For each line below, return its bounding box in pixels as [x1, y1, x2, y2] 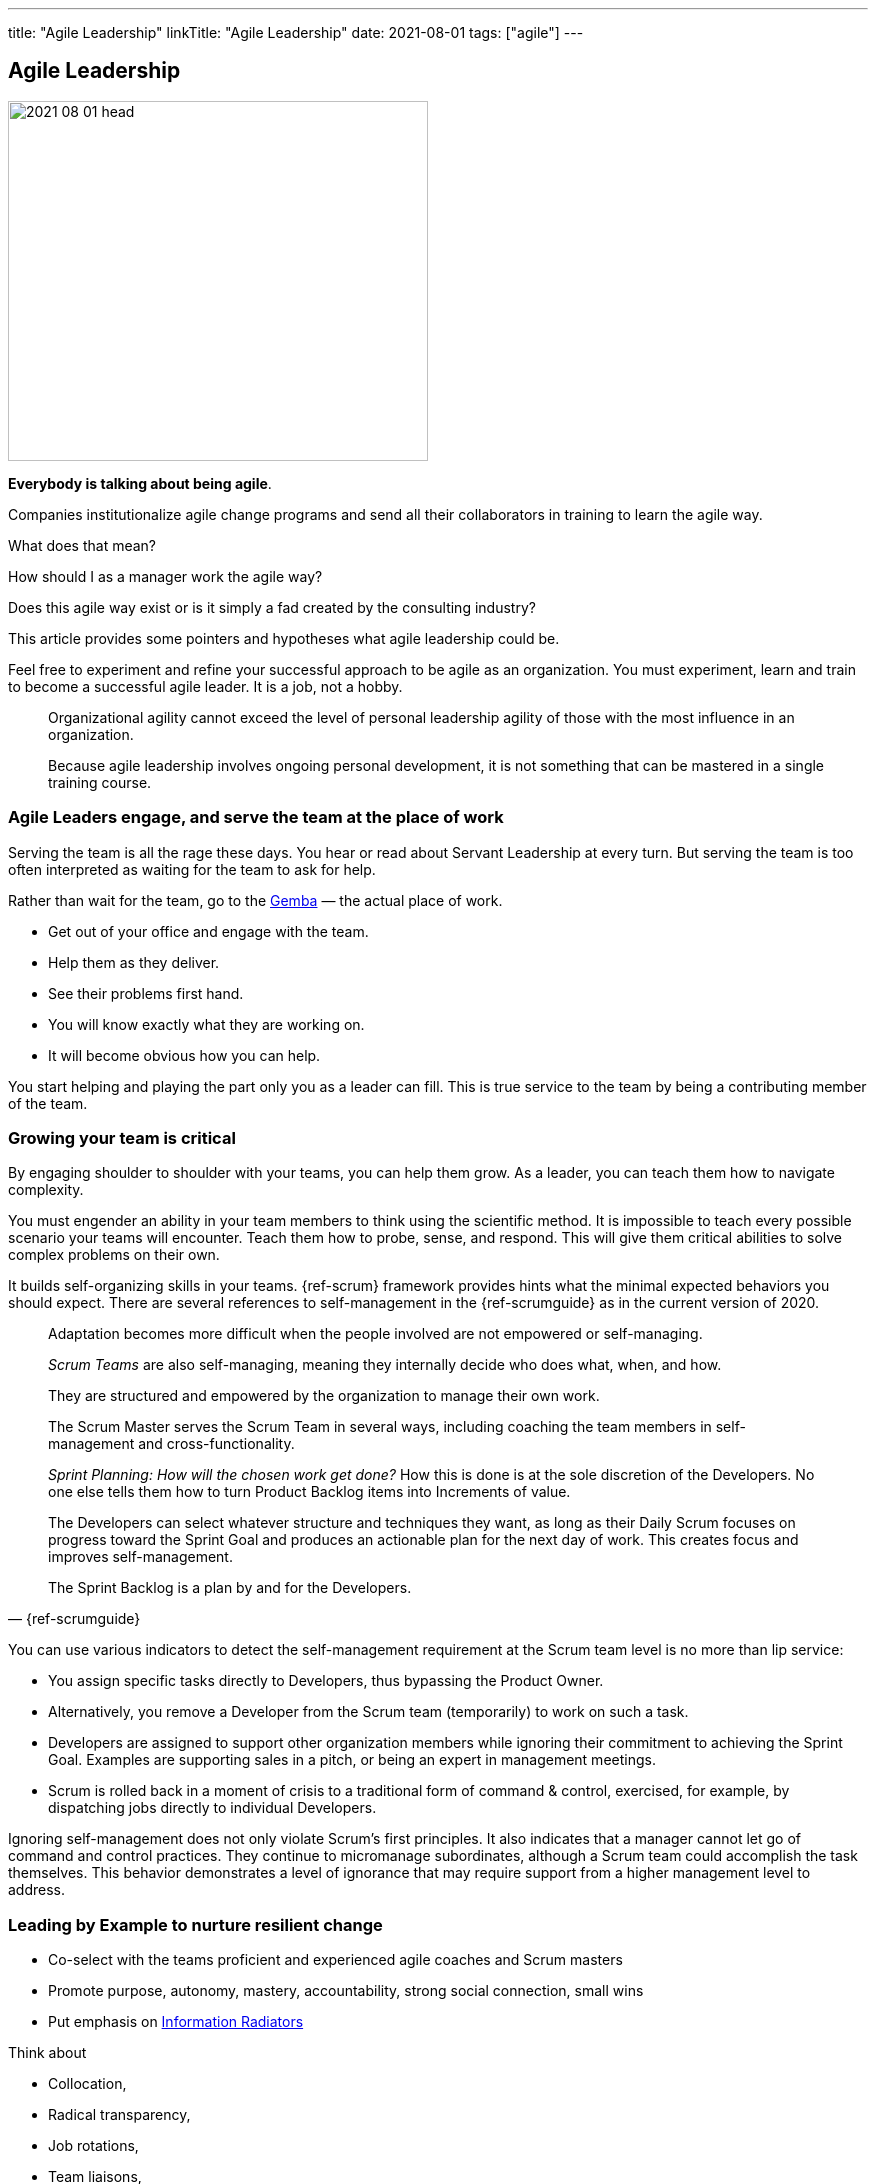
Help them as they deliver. [48, 953, 220, 971]
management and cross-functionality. [48, 1435, 295, 1453]
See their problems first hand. [48, 984, 244, 1002]
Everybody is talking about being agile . [8, 474, 272, 492]
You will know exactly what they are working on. [48, 1015, 365, 1033]
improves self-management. [48, 1548, 233, 1566]
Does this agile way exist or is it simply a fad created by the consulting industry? [8, 598, 536, 616]
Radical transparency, [48, 2106, 191, 2124]
